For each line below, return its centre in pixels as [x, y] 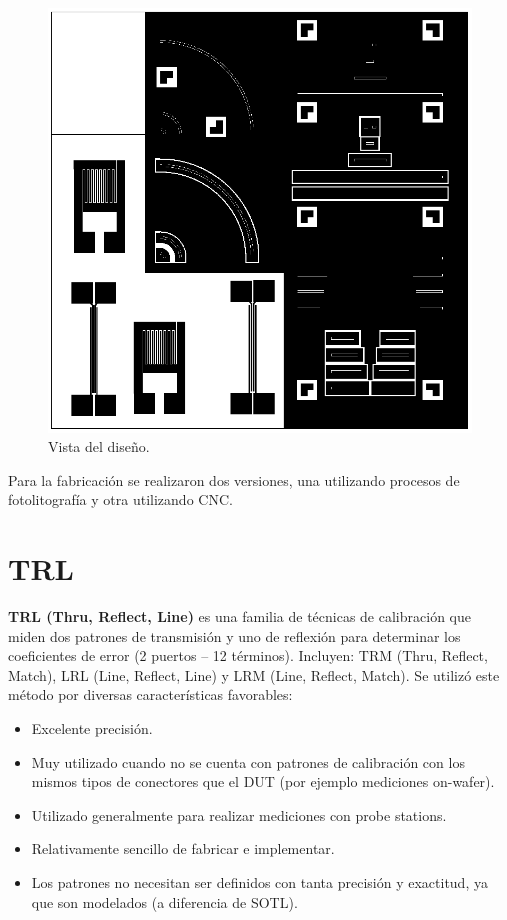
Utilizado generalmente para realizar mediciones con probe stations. [239, 814]
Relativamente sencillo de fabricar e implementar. [183, 848]
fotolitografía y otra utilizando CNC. [120, 499]
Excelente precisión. [92, 728]
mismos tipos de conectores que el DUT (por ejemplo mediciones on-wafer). [263, 781]
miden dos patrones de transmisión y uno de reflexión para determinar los [234, 635]
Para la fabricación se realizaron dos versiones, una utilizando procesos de [234, 479]
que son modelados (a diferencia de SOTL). [164, 901]
